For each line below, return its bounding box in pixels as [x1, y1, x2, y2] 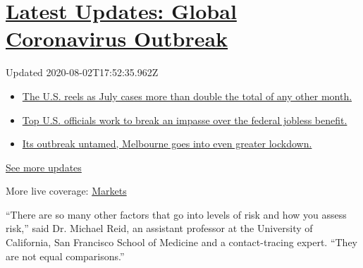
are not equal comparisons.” [6, 248, 125, 263]
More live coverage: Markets [6, 183, 127, 198]
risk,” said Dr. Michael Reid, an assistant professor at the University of [6, 221, 313, 236]
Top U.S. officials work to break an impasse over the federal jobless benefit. [22, 112, 347, 127]
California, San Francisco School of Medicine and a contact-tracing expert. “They [6, 235, 358, 250]
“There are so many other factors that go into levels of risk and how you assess [6, 207, 347, 221]
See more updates [6, 159, 82, 174]
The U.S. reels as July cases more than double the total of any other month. [22, 88, 352, 103]
